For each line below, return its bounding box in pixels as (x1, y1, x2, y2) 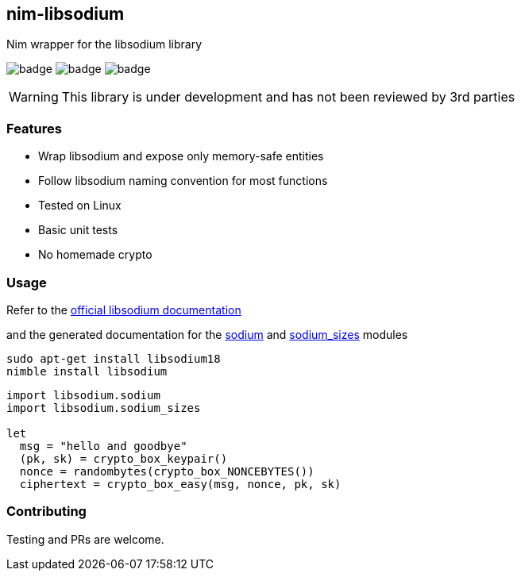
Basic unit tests (38, 223, 118, 237)
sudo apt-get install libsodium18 (6, 352, 221, 365)
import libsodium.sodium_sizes (6, 401, 201, 414)
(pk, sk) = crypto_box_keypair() (19, 452, 228, 465)
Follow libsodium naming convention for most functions (38, 174, 328, 188)
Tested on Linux (38, 198, 122, 213)
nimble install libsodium (6, 364, 168, 378)
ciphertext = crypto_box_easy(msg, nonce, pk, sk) (19, 477, 342, 490)
